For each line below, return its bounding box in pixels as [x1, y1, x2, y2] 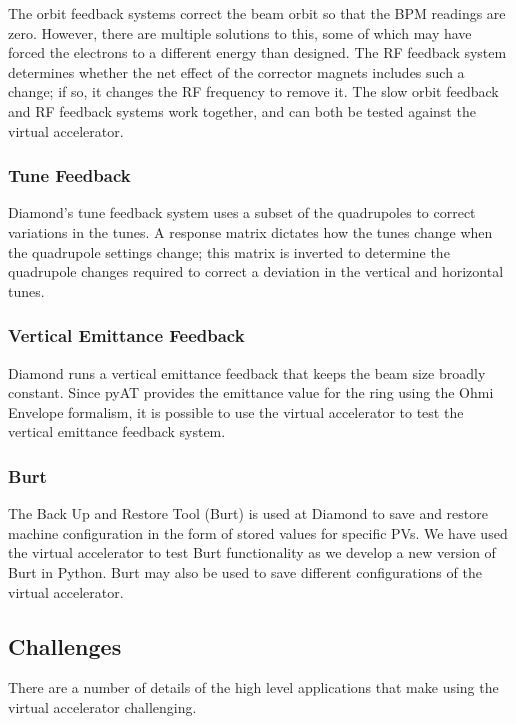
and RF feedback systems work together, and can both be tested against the [8, 100, 476, 121]
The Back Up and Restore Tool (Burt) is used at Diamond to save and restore [8, 503, 488, 524]
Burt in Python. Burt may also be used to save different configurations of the [8, 561, 482, 582]
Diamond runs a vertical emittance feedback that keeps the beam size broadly [8, 362, 486, 383]
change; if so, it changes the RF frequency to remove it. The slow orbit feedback [8, 81, 499, 102]
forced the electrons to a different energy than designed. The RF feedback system [8, 42, 507, 63]
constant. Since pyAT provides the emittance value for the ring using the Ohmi [8, 382, 494, 403]
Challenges [8, 630, 122, 661]
